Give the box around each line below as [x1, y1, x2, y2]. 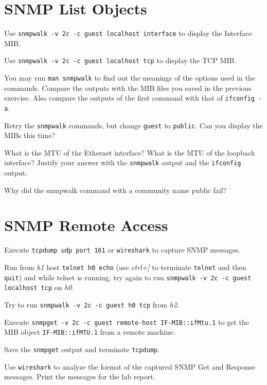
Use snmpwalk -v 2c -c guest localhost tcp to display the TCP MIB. [4, 55, 237, 66]
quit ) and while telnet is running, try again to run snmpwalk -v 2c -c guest [4, 272, 252, 282]
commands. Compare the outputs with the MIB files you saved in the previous [4, 82, 252, 93]
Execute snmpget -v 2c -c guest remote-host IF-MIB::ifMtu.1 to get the [4, 316, 249, 327]
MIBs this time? [4, 130, 56, 141]
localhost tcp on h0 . [4, 282, 74, 293]
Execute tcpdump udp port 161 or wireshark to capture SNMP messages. [4, 244, 241, 255]
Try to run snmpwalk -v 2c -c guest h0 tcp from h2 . [4, 299, 180, 310]
